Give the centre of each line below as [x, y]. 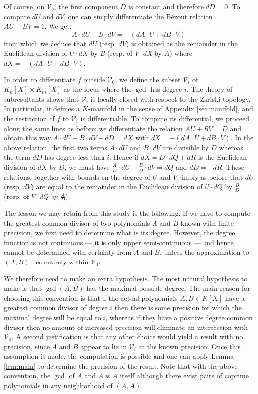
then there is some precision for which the [178, 307]
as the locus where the [98, 89]
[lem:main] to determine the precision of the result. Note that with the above [121, 365]
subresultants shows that [42, 98]
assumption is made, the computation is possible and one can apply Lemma [119, 356]
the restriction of [29, 118]
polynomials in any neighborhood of [58, 385]
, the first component [86, 6]
